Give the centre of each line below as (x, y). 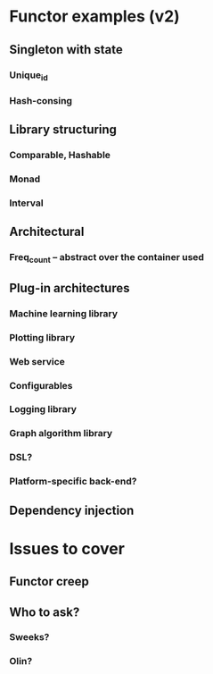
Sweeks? (29, 637)
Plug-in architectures (70, 288)
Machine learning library (64, 313)
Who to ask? (45, 612)
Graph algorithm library (61, 434)
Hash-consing (41, 100)
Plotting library (42, 337)
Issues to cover (67, 548)
